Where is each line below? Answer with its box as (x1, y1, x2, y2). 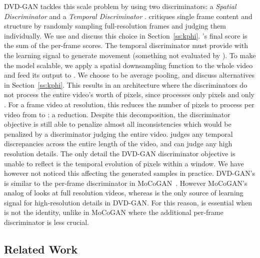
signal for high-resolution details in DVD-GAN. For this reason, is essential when (4, 197, 252, 207)
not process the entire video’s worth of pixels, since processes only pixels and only (4, 89, 254, 100)
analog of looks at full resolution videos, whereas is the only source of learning (4, 187, 243, 198)
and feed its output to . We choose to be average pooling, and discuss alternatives (4, 70, 255, 80)
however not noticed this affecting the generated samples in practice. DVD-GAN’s (4, 168, 255, 178)
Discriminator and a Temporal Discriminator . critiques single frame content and (4, 11, 252, 21)
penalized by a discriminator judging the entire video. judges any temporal (4, 128, 233, 139)
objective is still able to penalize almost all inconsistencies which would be (4, 119, 231, 129)
